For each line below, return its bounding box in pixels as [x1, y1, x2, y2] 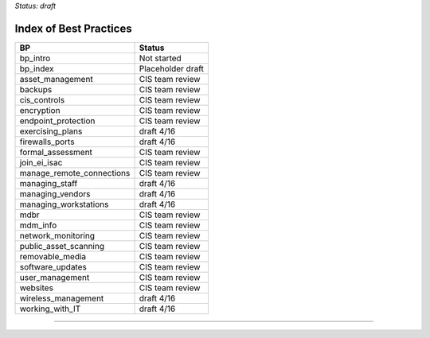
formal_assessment [19, 146, 93, 157]
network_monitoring [19, 230, 96, 241]
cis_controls [19, 94, 65, 105]
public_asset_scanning [19, 240, 105, 251]
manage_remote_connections [19, 167, 131, 178]
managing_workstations [19, 199, 109, 210]
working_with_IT [19, 303, 81, 314]
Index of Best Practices [14, 21, 132, 35]
